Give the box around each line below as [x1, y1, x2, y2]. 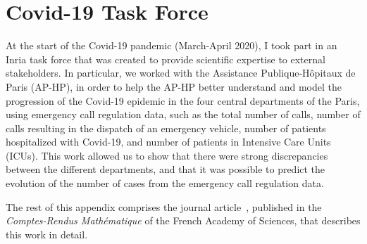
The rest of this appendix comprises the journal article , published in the [6, 199, 322, 214]
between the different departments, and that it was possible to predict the [6, 162, 325, 176]
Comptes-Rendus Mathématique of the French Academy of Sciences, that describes [6, 213, 361, 228]
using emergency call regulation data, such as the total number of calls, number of [6, 107, 361, 122]
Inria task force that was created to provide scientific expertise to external [6, 51, 325, 66]
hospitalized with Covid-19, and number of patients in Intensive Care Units [6, 134, 331, 149]
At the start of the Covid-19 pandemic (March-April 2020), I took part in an [6, 38, 337, 53]
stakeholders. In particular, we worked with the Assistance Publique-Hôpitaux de [6, 65, 356, 80]
